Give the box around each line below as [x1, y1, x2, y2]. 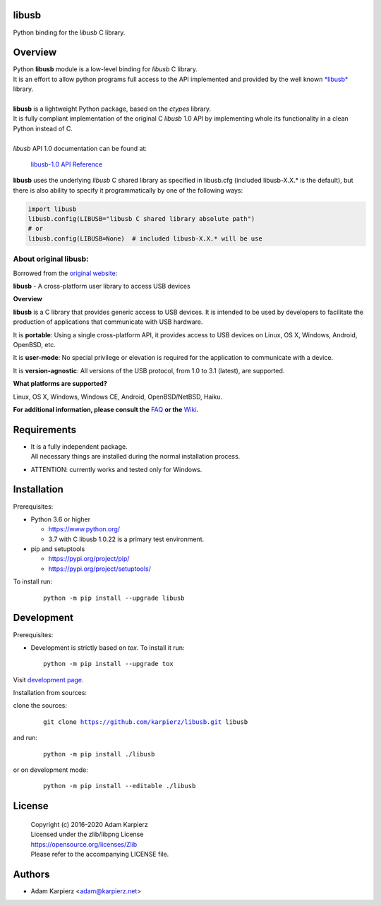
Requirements [13, 423, 77, 435]
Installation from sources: [13, 689, 87, 697]
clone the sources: [13, 701, 67, 710]
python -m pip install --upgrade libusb [43, 593, 185, 602]
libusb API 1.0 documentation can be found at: [13, 144, 147, 152]
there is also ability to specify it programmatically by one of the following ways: [13, 186, 243, 194]
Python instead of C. [13, 124, 73, 133]
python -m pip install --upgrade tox [43, 660, 174, 668]
